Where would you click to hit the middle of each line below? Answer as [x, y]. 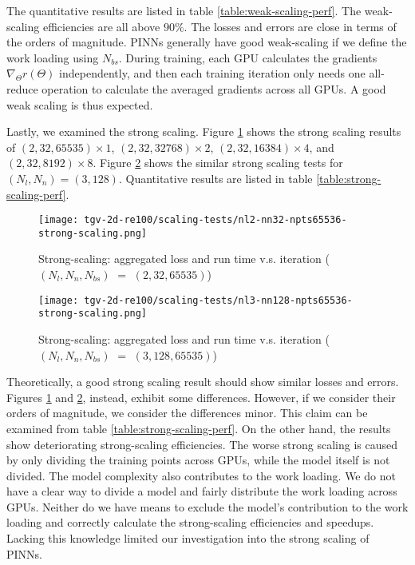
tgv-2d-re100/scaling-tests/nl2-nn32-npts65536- [215, 220]
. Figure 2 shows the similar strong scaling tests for [218, 163]
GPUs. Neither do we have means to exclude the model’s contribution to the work [207, 506]
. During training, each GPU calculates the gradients [248, 57]
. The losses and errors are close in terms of [290, 26]
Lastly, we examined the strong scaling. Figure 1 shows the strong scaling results [204, 131]
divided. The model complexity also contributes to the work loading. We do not [201, 475]
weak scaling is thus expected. [80, 104]
